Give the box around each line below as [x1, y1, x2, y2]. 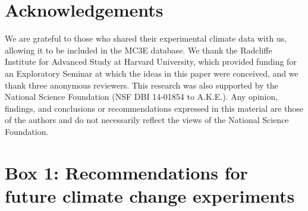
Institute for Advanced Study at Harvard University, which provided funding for [5, 55, 297, 68]
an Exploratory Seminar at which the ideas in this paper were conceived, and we [5, 67, 298, 79]
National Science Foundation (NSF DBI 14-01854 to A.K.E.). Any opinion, [5, 90, 278, 103]
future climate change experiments [5, 183, 295, 207]
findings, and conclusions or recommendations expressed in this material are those [5, 102, 304, 114]
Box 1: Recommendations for [5, 160, 248, 184]
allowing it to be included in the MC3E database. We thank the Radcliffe [5, 43, 272, 56]
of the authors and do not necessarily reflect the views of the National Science [5, 114, 289, 126]
